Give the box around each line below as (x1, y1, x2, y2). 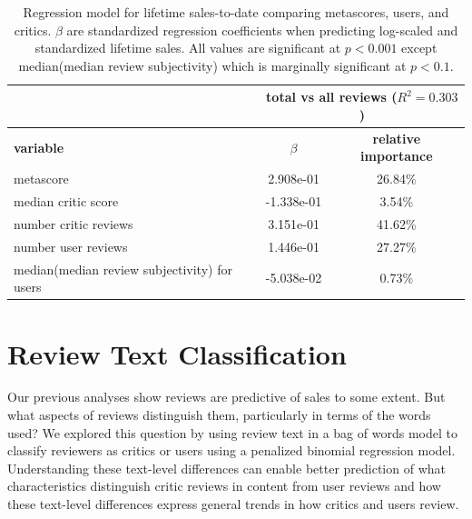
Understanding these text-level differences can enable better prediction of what (7, 458, 446, 477)
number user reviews (14, 236, 128, 255)
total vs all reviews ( (266, 87, 398, 106)
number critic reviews (14, 214, 133, 233)
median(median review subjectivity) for (14, 259, 232, 278)
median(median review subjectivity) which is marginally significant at (18, 55, 407, 75)
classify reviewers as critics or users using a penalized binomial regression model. (7, 441, 456, 460)
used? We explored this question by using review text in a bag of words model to (7, 423, 457, 442)
